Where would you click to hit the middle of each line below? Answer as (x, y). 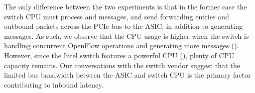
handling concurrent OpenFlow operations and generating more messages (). (121, 46)
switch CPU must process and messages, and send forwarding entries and (117, 16)
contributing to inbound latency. (54, 84)
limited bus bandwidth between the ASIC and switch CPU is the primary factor (127, 75)
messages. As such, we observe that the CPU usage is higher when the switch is (126, 36)
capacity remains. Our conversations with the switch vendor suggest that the (122, 65)
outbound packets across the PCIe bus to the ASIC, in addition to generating (123, 26)
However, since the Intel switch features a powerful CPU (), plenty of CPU (119, 55)
